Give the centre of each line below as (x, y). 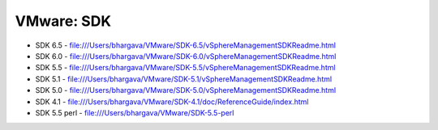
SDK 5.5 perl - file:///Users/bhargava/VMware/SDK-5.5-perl (135, 112)
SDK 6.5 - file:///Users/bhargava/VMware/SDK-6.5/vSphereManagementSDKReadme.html (186, 45)
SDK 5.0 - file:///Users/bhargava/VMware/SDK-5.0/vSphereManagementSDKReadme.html (186, 90)
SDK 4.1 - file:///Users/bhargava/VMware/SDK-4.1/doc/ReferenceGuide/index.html (172, 102)
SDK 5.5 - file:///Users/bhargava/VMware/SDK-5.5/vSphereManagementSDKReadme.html (185, 68)
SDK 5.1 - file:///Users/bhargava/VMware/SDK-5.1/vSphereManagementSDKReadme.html (184, 79)
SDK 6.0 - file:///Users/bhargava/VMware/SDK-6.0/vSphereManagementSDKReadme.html (186, 56)
